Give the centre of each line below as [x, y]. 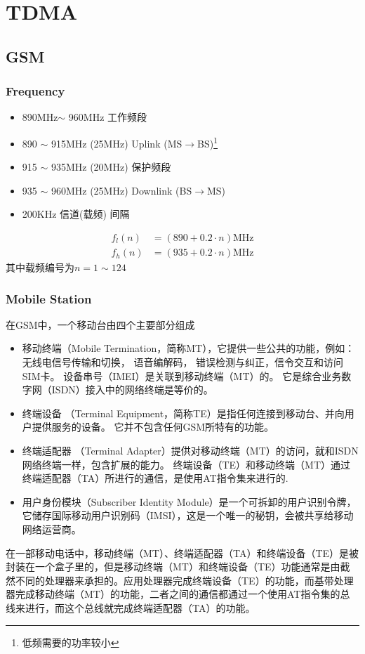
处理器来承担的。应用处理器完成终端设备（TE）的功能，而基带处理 [199, 580]
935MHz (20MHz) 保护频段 [111, 167]
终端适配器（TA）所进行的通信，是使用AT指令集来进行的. [155, 478]
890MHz [40, 117]
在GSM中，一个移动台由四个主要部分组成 [100, 324]
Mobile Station [49, 298]
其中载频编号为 [40, 267]
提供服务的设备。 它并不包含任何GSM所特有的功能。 [153, 427]
